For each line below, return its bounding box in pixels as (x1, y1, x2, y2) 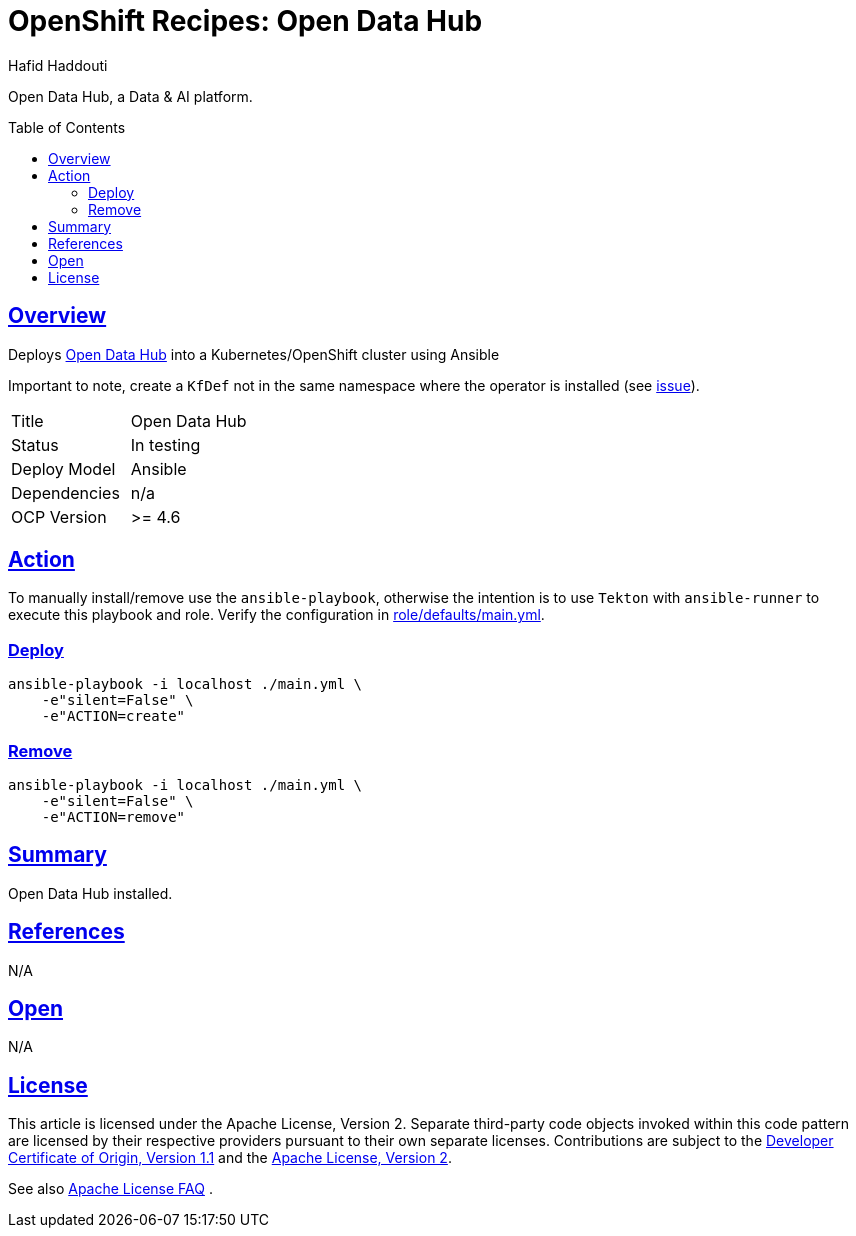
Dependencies (11, 482, 120, 503)
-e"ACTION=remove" (41, 808, 186, 825)
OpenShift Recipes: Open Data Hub (8, 4, 483, 38)
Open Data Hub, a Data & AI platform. (8, 87, 253, 105)
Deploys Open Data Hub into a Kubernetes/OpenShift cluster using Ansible (8, 345, 500, 363)
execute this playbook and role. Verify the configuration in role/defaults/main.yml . (8, 606, 545, 624)
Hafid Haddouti (8, 56, 108, 74)
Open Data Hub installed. (8, 884, 173, 902)
